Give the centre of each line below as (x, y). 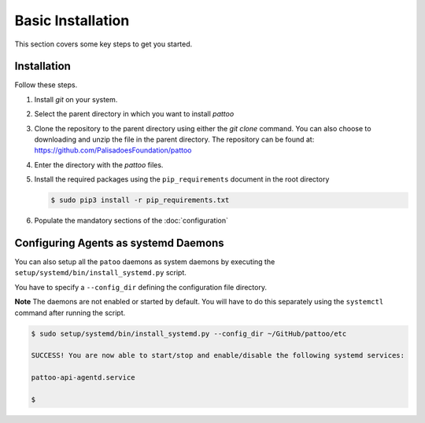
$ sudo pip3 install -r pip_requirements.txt (140, 200)
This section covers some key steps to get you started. (103, 44)
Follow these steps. (46, 85)
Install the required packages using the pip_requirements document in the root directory (182, 179)
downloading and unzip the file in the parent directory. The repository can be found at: (174, 140)
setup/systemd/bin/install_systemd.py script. (100, 273)
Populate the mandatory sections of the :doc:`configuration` (131, 221)
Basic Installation (72, 20)
